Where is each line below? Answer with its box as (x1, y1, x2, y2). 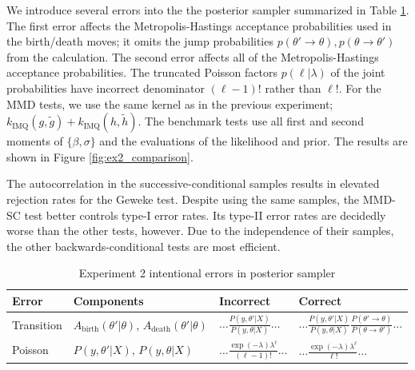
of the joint (330, 64, 385, 81)
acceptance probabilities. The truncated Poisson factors (6, 64, 277, 81)
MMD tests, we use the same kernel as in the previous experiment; (6, 95, 333, 112)
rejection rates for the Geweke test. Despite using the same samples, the (6, 190, 360, 207)
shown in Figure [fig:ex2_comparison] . (6, 148, 194, 165)
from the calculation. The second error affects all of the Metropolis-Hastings (6, 48, 379, 65)
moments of (6, 133, 63, 149)
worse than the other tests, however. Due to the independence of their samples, (6, 222, 394, 239)
